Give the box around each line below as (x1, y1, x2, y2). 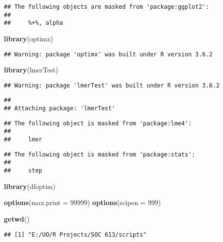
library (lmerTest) (4, 65, 58, 75)
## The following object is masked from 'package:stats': (4, 151, 195, 158)
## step (4, 167, 42, 174)
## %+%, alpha (4, 19, 63, 27)
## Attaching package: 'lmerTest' (4, 105, 116, 112)
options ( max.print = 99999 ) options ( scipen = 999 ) (4, 197, 161, 207)
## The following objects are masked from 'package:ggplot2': (4, 3, 209, 10)
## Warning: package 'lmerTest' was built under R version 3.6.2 (4, 82, 220, 89)
